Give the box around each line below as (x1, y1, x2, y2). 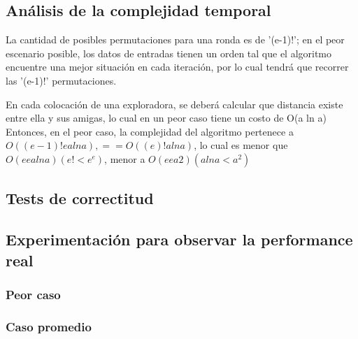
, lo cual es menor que (194, 138, 288, 152)
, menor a (104, 151, 145, 166)
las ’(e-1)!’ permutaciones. (6, 73, 117, 87)
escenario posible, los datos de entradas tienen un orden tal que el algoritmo (6, 45, 332, 60)
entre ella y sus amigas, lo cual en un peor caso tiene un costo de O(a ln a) (6, 110, 327, 125)
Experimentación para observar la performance (6, 229, 353, 250)
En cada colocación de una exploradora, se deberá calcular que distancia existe (6, 96, 343, 111)
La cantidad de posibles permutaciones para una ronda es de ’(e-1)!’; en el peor (6, 32, 345, 47)
